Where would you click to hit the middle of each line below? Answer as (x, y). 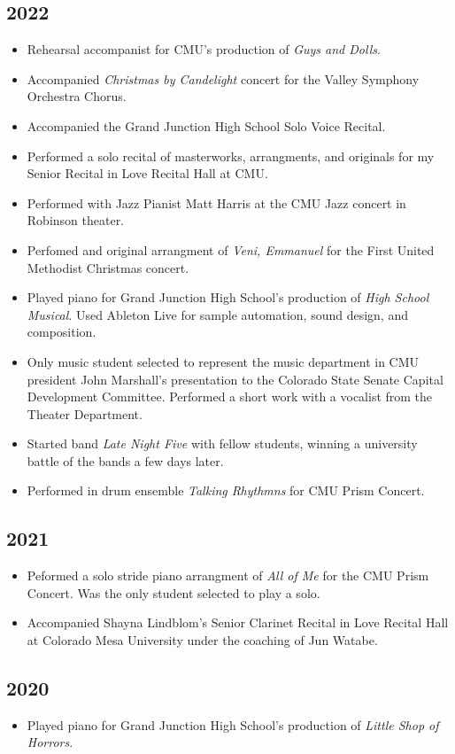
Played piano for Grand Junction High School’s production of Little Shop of (233, 724)
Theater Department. (85, 413)
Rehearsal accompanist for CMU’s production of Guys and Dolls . (204, 49)
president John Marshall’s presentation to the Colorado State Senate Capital (235, 379)
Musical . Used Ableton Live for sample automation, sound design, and (217, 314)
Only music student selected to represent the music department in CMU (223, 361)
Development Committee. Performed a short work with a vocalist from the (230, 396)
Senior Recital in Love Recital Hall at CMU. (147, 173)
